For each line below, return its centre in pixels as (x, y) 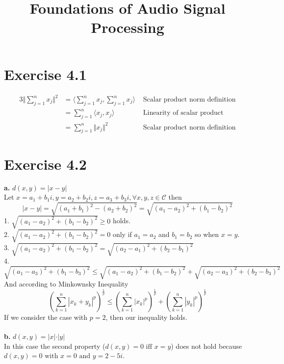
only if (122, 234)
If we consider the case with (46, 317)
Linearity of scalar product (183, 113)
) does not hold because (207, 346)
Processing (128, 27)
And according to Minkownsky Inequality (66, 284)
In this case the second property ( (55, 346)
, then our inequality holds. (146, 317)
